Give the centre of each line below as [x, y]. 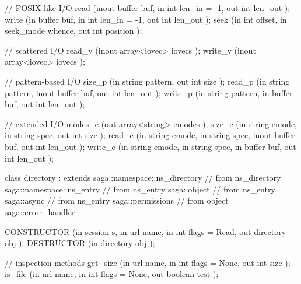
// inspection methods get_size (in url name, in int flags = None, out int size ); [148, 262]
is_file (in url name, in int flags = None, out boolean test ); [112, 274]
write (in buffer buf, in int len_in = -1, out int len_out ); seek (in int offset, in [146, 19]
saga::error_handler [40, 211]
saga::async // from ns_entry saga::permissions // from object [117, 200]
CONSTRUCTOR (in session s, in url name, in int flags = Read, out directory [146, 231]
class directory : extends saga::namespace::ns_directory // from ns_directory [143, 178]
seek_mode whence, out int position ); [73, 31]
